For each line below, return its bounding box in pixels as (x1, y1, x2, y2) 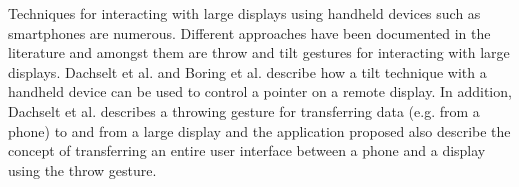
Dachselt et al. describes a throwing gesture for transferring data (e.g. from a (8, 100, 480, 121)
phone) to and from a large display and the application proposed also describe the (8, 120, 511, 141)
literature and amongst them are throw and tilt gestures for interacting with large (8, 42, 510, 63)
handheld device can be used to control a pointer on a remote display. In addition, (8, 81, 512, 102)
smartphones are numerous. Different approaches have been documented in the (8, 22, 491, 43)
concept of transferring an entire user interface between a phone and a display (8, 140, 486, 161)
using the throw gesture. (8, 159, 157, 180)
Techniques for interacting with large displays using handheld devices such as (8, 3, 481, 23)
